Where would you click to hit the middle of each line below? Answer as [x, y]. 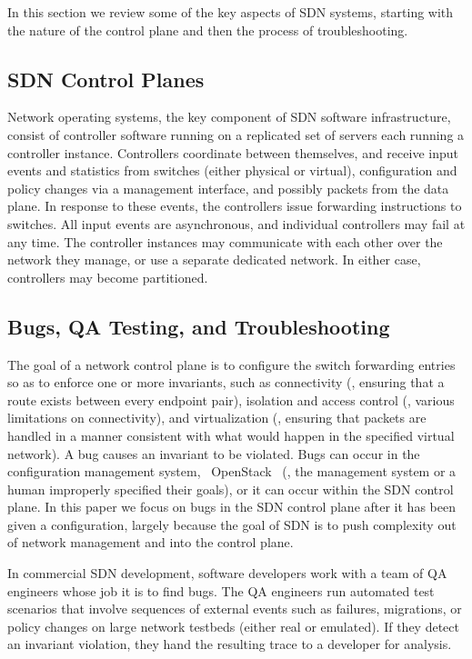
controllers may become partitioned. [108, 277]
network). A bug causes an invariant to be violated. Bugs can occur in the [214, 453]
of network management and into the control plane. [151, 542]
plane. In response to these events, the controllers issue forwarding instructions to [235, 206]
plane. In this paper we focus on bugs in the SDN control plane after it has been [231, 507]
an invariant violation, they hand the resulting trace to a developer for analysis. [230, 644]
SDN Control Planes [106, 79]
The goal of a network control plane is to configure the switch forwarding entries [231, 364]
